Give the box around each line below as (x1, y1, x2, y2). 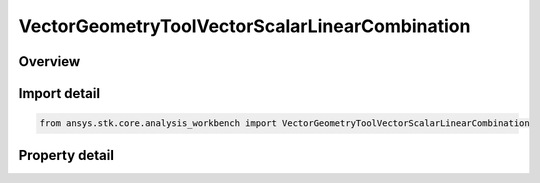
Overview (18, 53, 81, 70)
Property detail (18, 146, 115, 164)
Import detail (18, 85, 100, 102)
